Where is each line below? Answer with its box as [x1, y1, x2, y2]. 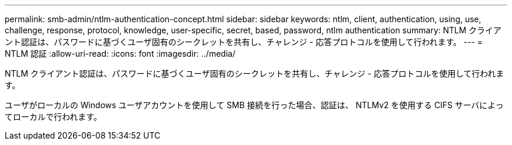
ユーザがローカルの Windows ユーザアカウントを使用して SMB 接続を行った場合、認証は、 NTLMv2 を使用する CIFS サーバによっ [5, 100, 504, 110]
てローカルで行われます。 [5, 112, 102, 122]
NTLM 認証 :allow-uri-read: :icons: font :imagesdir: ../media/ [5, 49, 236, 58]
